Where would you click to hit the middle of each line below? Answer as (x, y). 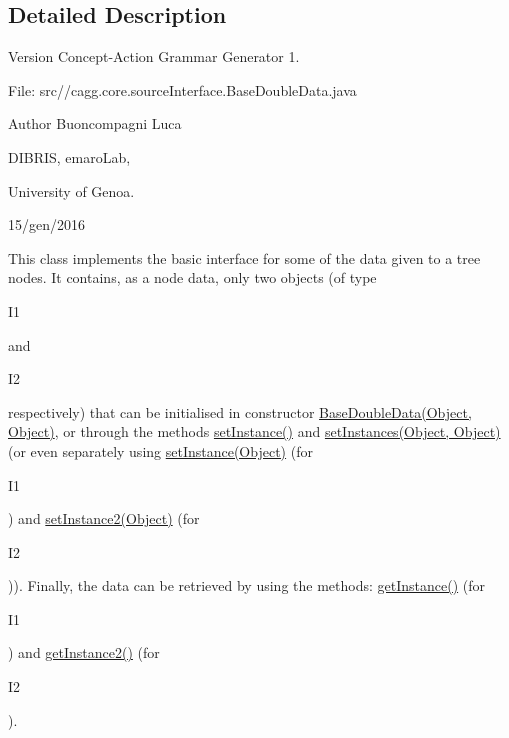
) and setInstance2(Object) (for (104, 518)
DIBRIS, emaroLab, (69, 156)
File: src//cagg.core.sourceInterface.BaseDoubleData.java (182, 89)
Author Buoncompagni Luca (95, 123)
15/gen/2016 (46, 224)
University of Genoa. (71, 190)
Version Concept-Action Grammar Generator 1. (154, 56)
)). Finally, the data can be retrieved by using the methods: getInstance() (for (246, 585)
